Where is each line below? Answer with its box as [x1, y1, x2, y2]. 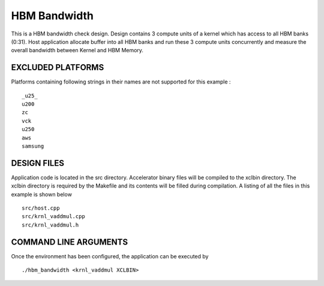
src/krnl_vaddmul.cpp [22, 213, 85, 220]
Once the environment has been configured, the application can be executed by [11, 252, 209, 260]
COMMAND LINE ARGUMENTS [11, 237, 128, 247]
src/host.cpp [22, 205, 60, 211]
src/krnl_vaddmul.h [22, 221, 79, 228]
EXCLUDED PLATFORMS [11, 62, 104, 73]
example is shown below [11, 190, 72, 198]
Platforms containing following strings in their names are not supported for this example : [11, 78, 231, 85]
